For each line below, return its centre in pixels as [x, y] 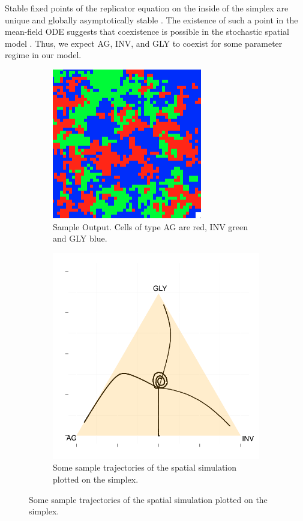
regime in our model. [43, 55]
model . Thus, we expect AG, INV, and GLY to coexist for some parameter [144, 43]
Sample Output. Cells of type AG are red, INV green [151, 226]
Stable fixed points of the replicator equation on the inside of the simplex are [147, 8]
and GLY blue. [80, 238]
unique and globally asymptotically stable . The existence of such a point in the [151, 19]
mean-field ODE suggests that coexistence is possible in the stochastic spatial [147, 31]
